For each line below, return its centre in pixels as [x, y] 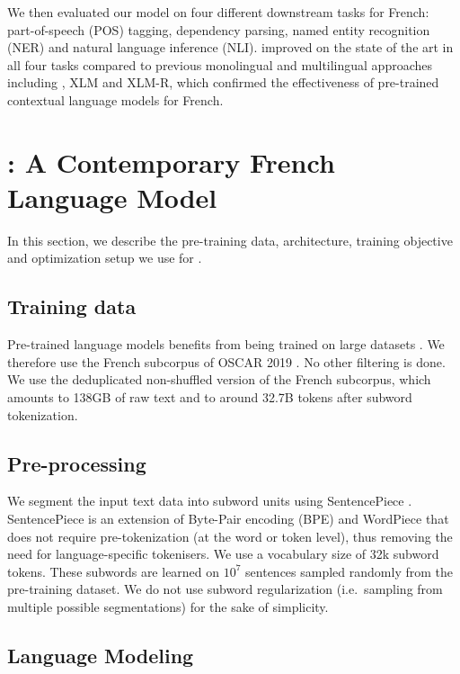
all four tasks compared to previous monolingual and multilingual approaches [220, 64]
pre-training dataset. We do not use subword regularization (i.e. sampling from [225, 589]
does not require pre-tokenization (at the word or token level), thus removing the [230, 536]
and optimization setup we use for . [105, 258]
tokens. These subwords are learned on [114, 571]
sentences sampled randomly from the [349, 571]
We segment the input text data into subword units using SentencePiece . [210, 501]
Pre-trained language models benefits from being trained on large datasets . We [226, 344]
